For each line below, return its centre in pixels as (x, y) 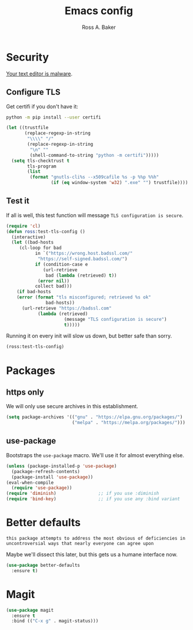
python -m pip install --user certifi (54, 117)
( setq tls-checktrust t (40, 160)
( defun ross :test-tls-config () (46, 231)
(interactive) (29, 237)
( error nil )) (53, 281)
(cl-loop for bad (40, 248)
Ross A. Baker (99, 27)
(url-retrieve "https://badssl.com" (66, 308)
